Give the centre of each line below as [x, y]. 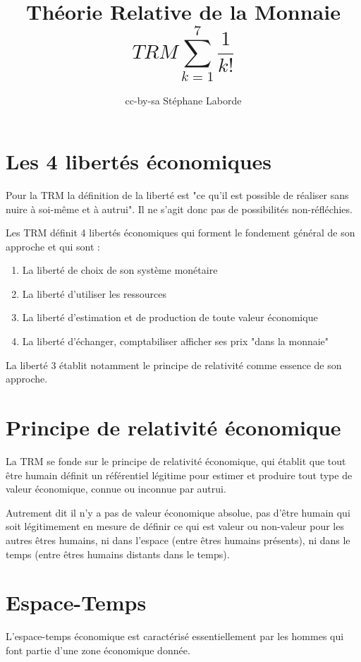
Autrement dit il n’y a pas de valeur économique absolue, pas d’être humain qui [178, 512]
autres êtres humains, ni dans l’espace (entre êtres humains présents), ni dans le [178, 540]
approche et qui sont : [53, 246]
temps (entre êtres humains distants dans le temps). [118, 554]
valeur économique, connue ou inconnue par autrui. [116, 489]
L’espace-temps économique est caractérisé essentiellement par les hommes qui [175, 636]
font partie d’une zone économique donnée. [98, 650]
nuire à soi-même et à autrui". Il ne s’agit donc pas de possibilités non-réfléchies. [179, 209]
